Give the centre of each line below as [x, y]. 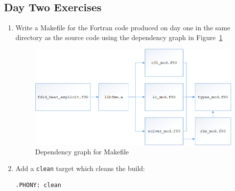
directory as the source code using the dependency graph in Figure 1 [119, 37]
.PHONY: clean [38, 185]
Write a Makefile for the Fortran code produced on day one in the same [123, 28]
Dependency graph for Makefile [82, 152]
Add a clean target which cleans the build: [80, 168]
